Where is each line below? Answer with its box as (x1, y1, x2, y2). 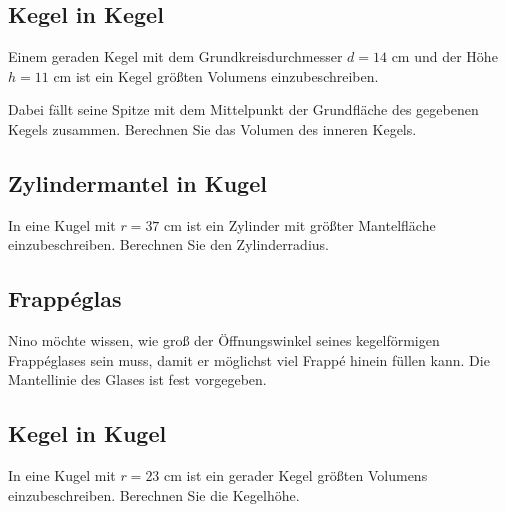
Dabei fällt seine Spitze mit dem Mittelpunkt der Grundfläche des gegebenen (8, 99, 479, 120)
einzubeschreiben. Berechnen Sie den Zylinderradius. (8, 234, 329, 255)
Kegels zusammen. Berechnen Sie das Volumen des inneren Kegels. (8, 118, 417, 139)
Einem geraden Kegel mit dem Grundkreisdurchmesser (8, 46, 343, 67)
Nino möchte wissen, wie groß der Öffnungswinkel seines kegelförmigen (8, 330, 440, 351)
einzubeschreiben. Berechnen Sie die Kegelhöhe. (8, 484, 300, 505)
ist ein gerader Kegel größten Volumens (186, 465, 428, 486)
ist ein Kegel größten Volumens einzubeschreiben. (75, 65, 379, 86)
